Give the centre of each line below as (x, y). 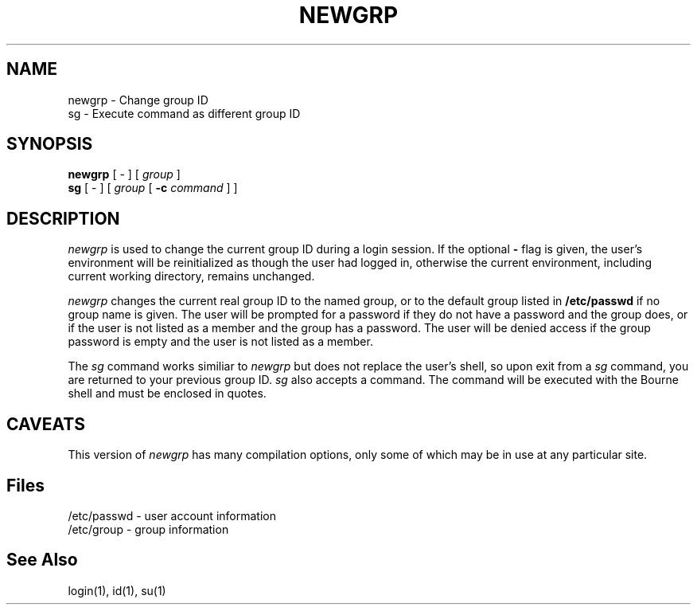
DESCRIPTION (63, 218)
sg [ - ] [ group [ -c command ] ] (153, 188)
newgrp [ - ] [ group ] (124, 174)
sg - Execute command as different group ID (184, 113)
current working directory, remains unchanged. (191, 276)
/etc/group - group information (148, 529)
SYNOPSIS (50, 144)
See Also (42, 560)
